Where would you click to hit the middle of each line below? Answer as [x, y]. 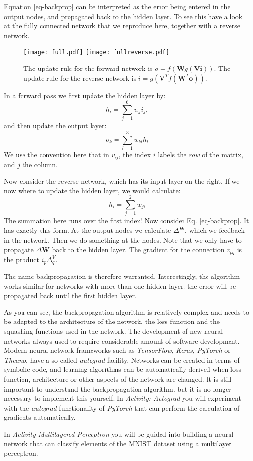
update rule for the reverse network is [80, 78]
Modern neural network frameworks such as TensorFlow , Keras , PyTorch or [117, 350]
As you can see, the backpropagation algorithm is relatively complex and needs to [126, 311]
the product [22, 259]
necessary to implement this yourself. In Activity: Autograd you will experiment [123, 398]
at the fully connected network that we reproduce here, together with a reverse [122, 26]
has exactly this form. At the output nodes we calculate [88, 230]
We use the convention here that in [57, 154]
